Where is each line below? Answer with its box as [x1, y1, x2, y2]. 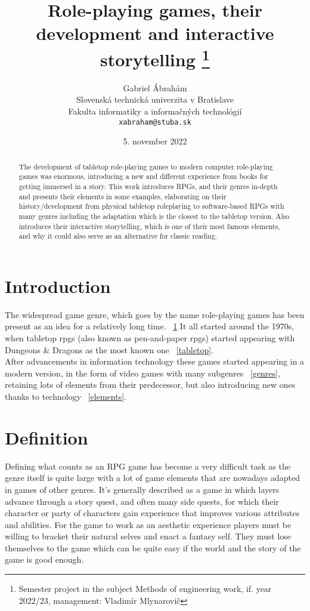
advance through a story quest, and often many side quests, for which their [5, 495, 279, 507]
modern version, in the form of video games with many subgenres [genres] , [5, 366, 280, 379]
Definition [5, 425, 88, 449]
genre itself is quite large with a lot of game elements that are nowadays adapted [5, 471, 300, 484]
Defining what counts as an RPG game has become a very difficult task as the [5, 459, 290, 472]
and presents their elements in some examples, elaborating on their [18, 191, 227, 201]
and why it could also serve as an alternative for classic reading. [18, 231, 218, 241]
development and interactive [36, 21, 274, 45]
